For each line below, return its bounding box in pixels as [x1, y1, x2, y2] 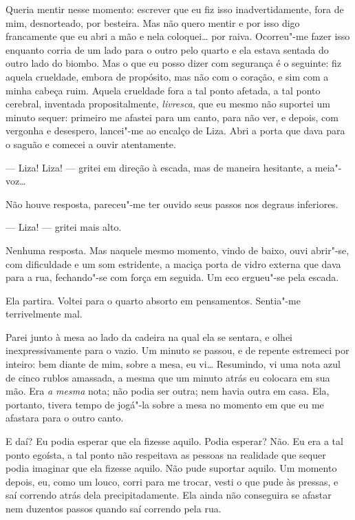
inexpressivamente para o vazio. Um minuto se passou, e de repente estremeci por [6, 343, 349, 357]
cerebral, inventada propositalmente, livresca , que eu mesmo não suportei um [6, 96, 330, 111]
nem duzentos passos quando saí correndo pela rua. [6, 501, 222, 515]
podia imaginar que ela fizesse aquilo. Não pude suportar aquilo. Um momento [6, 461, 337, 475]
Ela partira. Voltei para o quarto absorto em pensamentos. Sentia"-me [6, 293, 301, 307]
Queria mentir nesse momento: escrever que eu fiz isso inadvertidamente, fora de [6, 2, 344, 16]
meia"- [314, 160, 342, 174]
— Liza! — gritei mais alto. [6, 220, 122, 234]
